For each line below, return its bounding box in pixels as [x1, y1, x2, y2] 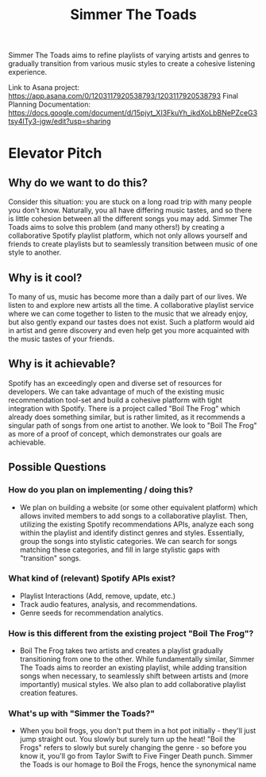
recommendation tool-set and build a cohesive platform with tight [8, 395, 222, 405]
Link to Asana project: [8, 83, 80, 92]
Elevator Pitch [8, 145, 102, 162]
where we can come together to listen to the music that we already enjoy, [8, 309, 249, 318]
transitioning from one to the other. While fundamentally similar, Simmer [19, 655, 255, 664]
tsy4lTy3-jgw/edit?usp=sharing [8, 117, 111, 126]
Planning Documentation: [8, 99, 91, 109]
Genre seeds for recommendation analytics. [19, 608, 164, 617]
